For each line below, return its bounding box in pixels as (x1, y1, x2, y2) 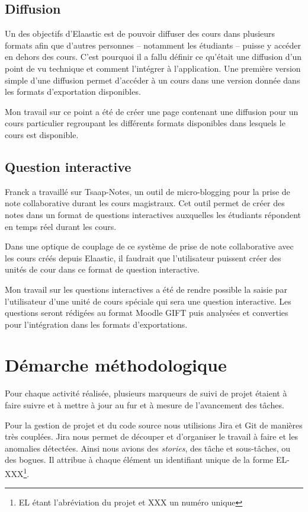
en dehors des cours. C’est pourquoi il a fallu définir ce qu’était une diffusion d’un (5, 50, 302, 63)
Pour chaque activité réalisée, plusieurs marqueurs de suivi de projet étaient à (5, 387, 287, 399)
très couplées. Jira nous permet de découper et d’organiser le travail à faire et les (5, 430, 299, 443)
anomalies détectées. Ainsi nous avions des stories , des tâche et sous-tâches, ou (5, 441, 290, 454)
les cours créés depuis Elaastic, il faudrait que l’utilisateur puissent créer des (5, 251, 281, 264)
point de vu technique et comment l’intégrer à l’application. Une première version (5, 62, 301, 74)
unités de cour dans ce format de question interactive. (5, 263, 200, 276)
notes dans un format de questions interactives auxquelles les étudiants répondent (5, 208, 301, 220)
